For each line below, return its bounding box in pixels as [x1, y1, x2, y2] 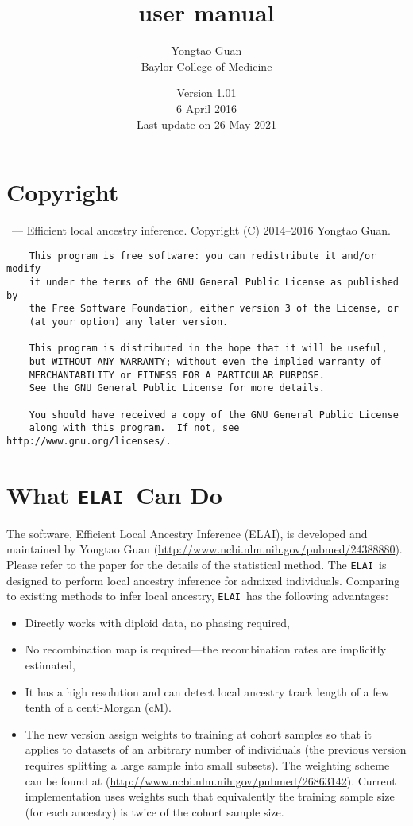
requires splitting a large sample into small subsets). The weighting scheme [25, 756, 390, 773]
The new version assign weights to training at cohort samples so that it [25, 725, 372, 742]
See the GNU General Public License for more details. [29, 382, 325, 394]
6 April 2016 [176, 99, 237, 116]
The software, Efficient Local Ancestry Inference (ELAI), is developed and [6, 525, 368, 541]
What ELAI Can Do [6, 478, 222, 510]
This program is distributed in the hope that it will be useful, [29, 343, 388, 355]
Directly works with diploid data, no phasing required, [25, 614, 290, 630]
